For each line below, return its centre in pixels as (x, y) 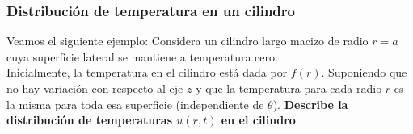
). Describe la (310, 104)
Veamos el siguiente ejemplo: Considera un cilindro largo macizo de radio (188, 41)
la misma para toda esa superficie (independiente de (135, 104)
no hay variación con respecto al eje (95, 88)
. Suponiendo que (364, 72)
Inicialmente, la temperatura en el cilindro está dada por (147, 72)
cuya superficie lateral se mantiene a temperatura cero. (142, 56)
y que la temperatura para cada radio (289, 88)
